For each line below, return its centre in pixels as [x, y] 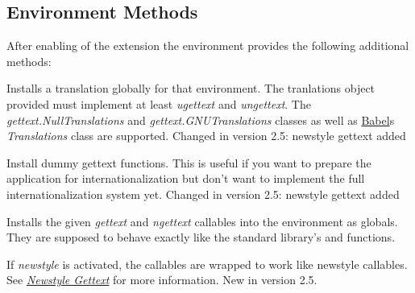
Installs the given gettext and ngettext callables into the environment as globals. [202, 221]
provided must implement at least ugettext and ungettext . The [159, 103]
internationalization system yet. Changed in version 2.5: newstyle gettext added [203, 194]
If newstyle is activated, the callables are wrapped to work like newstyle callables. [207, 264]
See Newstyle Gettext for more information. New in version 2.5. [162, 280]
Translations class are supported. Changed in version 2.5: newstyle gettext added [206, 136]
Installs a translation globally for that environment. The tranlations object [191, 88]
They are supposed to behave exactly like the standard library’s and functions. [201, 237]
